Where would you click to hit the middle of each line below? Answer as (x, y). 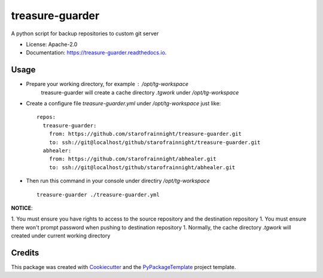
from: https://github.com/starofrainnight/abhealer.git (132, 159)
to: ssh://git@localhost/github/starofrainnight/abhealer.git (142, 167)
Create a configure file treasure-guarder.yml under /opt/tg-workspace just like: (124, 103)
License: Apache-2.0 (52, 44)
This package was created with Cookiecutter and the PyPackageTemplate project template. (124, 267)
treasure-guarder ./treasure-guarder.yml (98, 195)
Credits (25, 253)
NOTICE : (22, 208)
